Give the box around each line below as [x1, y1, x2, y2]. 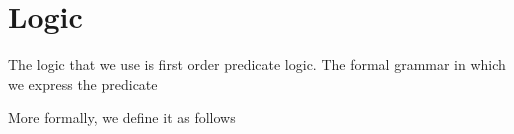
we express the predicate [8, 73, 158, 94]
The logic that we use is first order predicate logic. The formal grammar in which [8, 54, 506, 75]
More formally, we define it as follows [8, 107, 236, 128]
